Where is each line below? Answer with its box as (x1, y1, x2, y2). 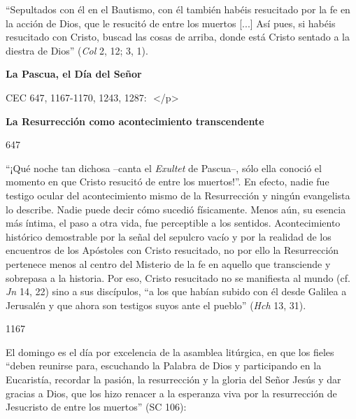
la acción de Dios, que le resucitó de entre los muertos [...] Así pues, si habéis (6, 15, 336, 30)
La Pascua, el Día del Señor (6, 66, 142, 81)
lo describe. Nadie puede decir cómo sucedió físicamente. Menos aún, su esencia (6, 201, 346, 216)
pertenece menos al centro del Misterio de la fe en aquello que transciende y (6, 256, 331, 271)
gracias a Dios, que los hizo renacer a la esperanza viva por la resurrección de (6, 385, 337, 400)
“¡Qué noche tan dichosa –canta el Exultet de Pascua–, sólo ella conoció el (6, 160, 322, 175)
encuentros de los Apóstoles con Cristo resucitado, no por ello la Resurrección (6, 243, 339, 257)
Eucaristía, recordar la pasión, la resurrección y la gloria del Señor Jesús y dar (6, 372, 341, 387)
